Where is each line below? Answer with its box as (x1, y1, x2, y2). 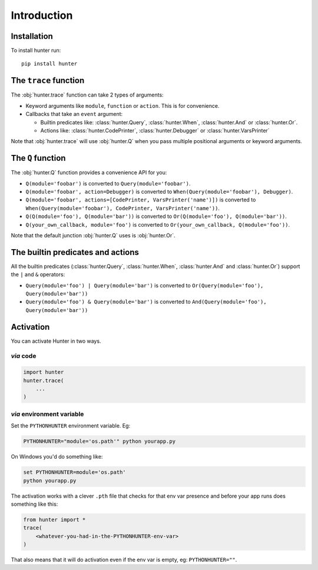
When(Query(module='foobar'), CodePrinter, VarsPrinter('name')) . (25, 204, 220, 211)
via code (11, 352, 37, 360)
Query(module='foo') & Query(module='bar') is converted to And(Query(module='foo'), (25, 298, 267, 306)
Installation (11, 31, 53, 41)
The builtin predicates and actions (11, 247, 140, 257)
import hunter (23, 369, 64, 376)
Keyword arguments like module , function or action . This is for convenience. (25, 102, 220, 109)
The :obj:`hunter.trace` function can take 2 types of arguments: (11, 91, 164, 98)
